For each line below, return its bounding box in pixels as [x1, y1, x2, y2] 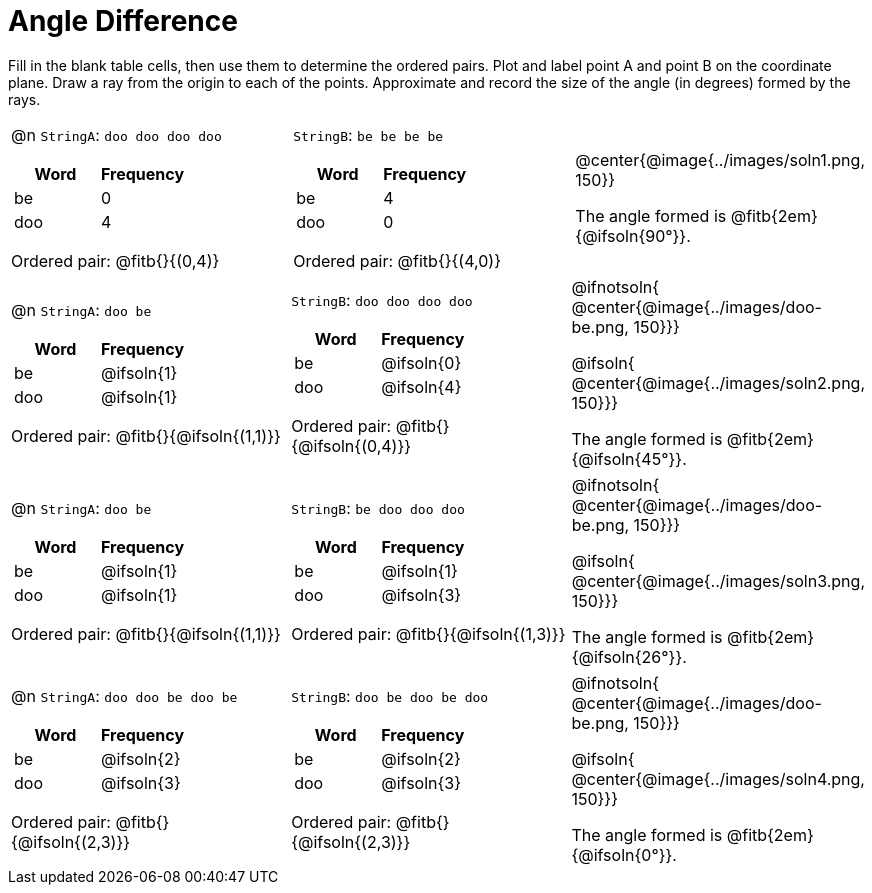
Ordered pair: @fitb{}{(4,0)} [293, 250, 501, 271]
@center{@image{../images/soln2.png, [571, 372, 865, 393]
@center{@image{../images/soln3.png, [571, 570, 865, 591]
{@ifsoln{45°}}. [571, 448, 687, 469]
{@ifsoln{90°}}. [575, 225, 691, 246]
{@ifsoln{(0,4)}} [291, 435, 412, 456]
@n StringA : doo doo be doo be [11, 685, 238, 706]
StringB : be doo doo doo [291, 497, 465, 518]
